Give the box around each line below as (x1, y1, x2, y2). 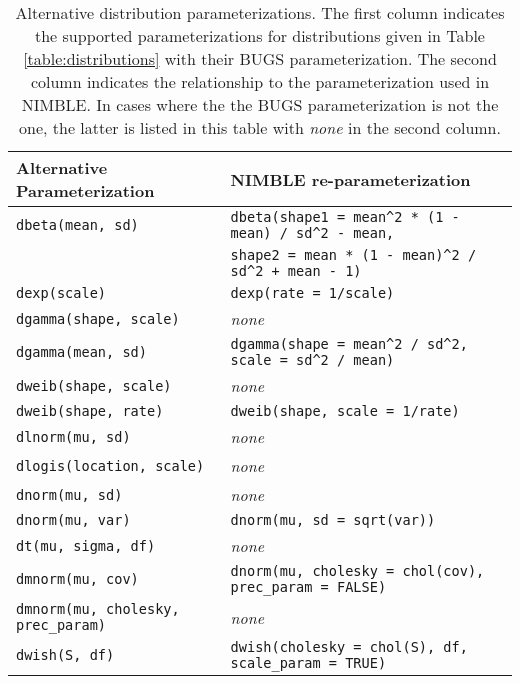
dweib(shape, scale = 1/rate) (230, 403, 460, 419)
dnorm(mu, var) (16, 512, 131, 528)
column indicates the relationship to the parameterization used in (30, 70, 490, 93)
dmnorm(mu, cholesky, (16, 601, 180, 617)
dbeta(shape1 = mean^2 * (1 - (230, 209, 460, 225)
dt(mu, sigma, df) (16, 537, 156, 554)
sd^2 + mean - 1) (230, 263, 362, 279)
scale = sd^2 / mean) (230, 352, 395, 368)
